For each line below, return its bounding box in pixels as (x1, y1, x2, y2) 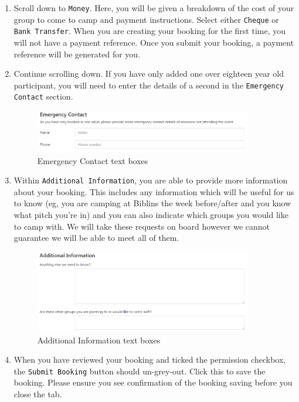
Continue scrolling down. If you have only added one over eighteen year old (13, 67, 284, 80)
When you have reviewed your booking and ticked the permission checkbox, (13, 353, 286, 366)
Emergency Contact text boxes (37, 154, 148, 166)
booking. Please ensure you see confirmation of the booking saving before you (13, 376, 293, 389)
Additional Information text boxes (37, 333, 161, 346)
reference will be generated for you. (13, 47, 141, 60)
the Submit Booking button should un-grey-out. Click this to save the (13, 364, 266, 377)
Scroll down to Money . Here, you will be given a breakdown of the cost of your (13, 2, 294, 13)
